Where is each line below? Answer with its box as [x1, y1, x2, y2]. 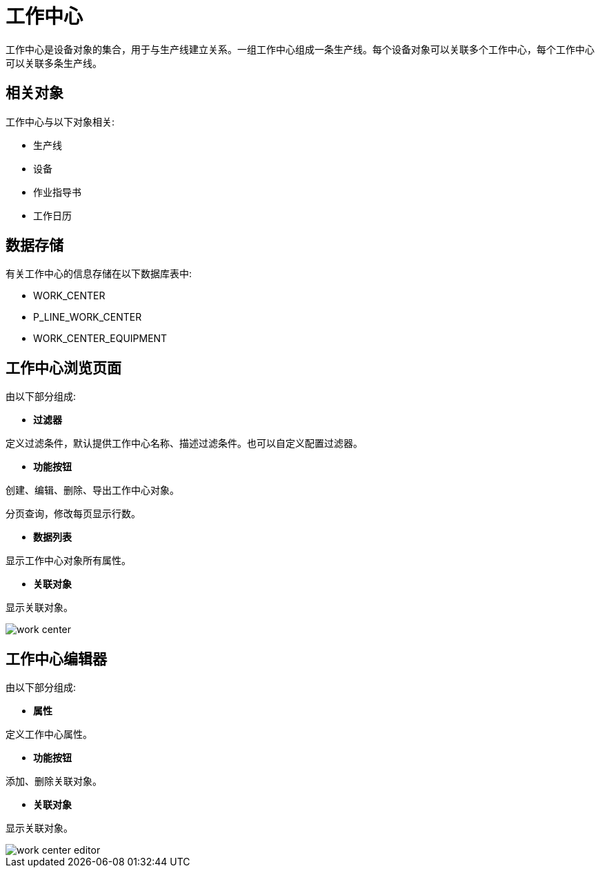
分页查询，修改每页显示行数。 [6, 508, 141, 520]
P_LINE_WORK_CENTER [33, 311, 142, 323]
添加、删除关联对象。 [6, 775, 102, 787]
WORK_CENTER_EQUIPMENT [33, 332, 168, 345]
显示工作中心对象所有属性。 [6, 554, 131, 567]
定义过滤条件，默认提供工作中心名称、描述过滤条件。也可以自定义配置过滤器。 [6, 437, 363, 450]
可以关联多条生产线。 [6, 57, 102, 69]
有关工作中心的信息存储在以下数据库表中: [6, 268, 192, 280]
